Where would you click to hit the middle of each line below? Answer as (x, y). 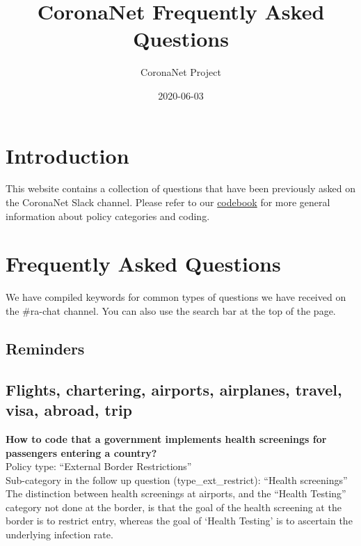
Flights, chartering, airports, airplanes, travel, (174, 389)
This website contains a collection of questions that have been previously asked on (180, 188)
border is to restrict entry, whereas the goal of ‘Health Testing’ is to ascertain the (179, 521)
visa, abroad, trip (69, 410)
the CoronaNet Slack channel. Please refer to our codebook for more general (168, 202)
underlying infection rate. (59, 535)
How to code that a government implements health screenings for (166, 438)
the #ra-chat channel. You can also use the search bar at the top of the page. (171, 310)
